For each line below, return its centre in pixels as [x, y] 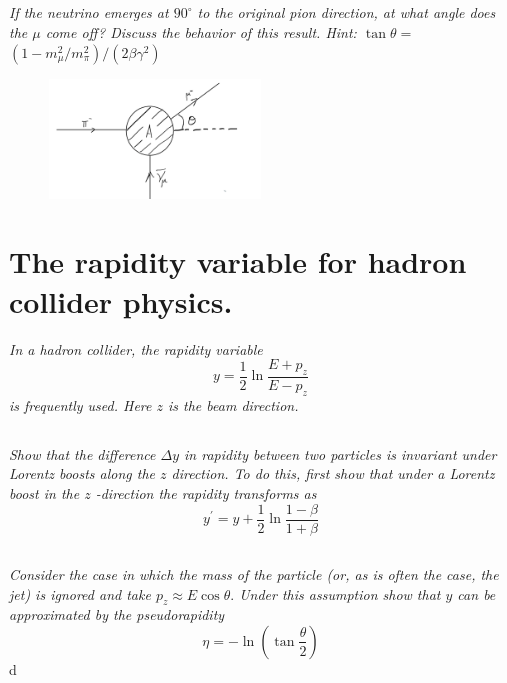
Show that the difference [82, 453]
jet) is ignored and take [80, 593]
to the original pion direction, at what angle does [346, 12]
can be [476, 593]
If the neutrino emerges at [89, 12]
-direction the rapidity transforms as [206, 492]
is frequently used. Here [80, 404]
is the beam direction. [233, 404]
